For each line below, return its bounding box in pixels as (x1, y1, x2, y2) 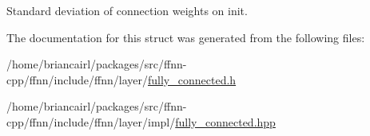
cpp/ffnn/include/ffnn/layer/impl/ (6, 113, 176, 130)
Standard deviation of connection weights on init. (6, 2, 248, 18)
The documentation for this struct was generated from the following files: (6, 29, 365, 45)
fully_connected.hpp (175, 113, 276, 130)
